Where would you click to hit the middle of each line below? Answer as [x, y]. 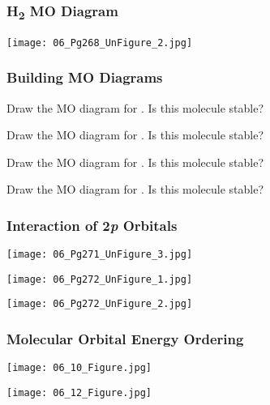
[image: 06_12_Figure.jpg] [79, 392]
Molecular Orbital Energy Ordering [125, 339]
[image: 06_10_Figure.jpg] [79, 368]
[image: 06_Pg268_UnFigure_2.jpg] [100, 43]
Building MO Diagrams [85, 77]
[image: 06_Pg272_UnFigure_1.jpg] [100, 279]
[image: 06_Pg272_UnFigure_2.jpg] [100, 304]
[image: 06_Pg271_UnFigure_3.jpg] [100, 255]
